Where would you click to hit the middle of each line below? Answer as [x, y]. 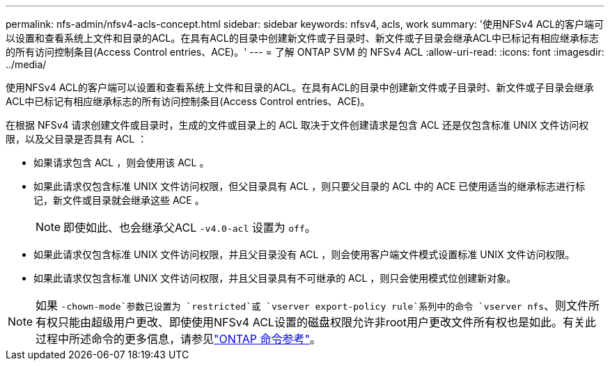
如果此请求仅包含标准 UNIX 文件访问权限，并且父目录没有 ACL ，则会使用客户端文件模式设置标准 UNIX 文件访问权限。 [304, 254]
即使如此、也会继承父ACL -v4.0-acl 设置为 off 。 [190, 228]
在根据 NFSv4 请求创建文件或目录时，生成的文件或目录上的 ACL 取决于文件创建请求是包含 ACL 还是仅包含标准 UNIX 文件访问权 [297, 125]
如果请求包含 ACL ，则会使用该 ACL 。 [122, 162]
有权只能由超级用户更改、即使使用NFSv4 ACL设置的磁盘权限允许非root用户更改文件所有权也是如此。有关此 [316, 322]
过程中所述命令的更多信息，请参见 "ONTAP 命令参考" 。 [179, 339]
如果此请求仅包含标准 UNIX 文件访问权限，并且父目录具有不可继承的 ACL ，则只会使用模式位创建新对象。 [275, 278]
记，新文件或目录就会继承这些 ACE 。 [119, 200]
